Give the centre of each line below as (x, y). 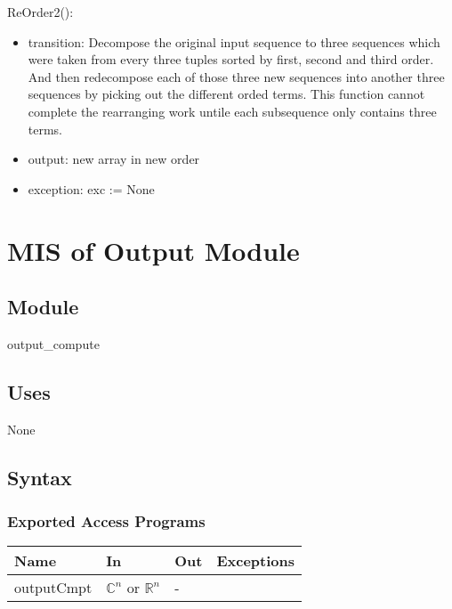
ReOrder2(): (40, 12)
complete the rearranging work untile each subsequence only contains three (232, 111)
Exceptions (256, 561)
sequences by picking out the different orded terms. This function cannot (226, 94)
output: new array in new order (114, 159)
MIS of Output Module (153, 250)
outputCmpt (53, 588)
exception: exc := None (91, 188)
